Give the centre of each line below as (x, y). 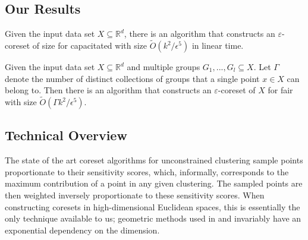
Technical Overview (66, 135)
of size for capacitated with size (90, 45)
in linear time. (218, 45)
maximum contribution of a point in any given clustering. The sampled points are (154, 183)
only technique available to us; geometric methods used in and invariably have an (153, 218)
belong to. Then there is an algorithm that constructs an (108, 90)
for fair (280, 90)
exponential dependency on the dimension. (82, 230)
